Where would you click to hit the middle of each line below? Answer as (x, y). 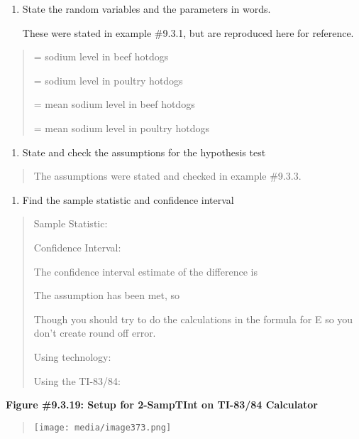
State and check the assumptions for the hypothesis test (144, 152)
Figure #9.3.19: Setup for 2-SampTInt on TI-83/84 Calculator (162, 405)
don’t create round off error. (95, 333)
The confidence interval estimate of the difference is (145, 271)
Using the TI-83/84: (77, 380)
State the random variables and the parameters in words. (147, 9)
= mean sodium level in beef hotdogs (114, 104)
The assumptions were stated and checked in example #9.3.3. (167, 176)
